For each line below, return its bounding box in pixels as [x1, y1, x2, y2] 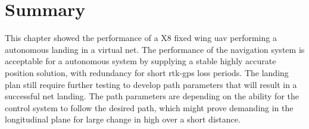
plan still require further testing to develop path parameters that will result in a [5, 78, 297, 90]
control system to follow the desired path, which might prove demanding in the [5, 101, 294, 114]
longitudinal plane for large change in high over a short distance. [5, 113, 241, 125]
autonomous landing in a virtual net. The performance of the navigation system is [5, 43, 305, 55]
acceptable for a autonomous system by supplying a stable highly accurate [5, 55, 276, 67]
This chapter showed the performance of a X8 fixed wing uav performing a [5, 32, 277, 44]
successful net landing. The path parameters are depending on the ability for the [5, 90, 299, 102]
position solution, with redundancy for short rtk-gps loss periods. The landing [5, 66, 289, 78]
